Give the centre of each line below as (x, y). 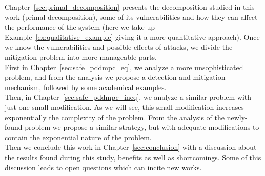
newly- (237, 117)
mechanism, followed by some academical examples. (86, 87)
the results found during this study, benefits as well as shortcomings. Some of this (133, 157)
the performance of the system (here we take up (80, 27)
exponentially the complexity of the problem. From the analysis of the (115, 117)
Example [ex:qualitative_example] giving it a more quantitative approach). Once (132, 37)
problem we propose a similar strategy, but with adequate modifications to (142, 127)
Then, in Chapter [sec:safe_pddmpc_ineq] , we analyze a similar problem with (128, 97)
